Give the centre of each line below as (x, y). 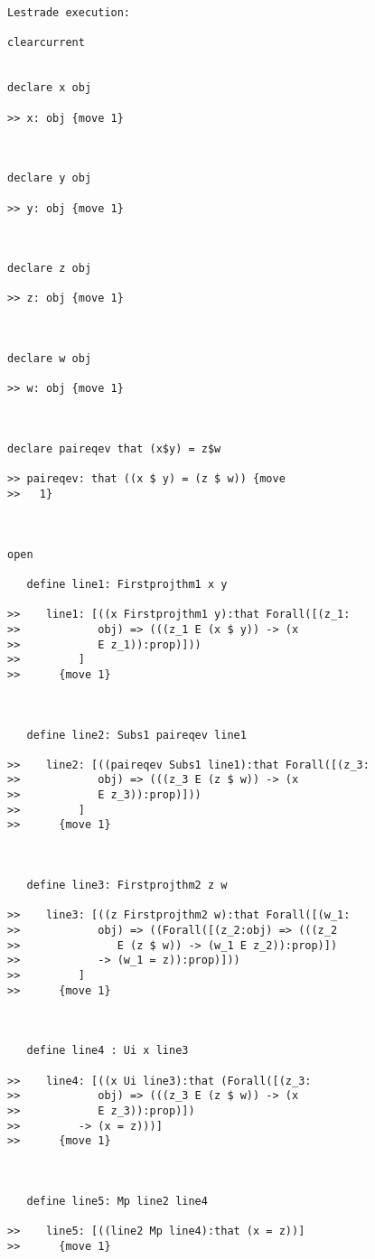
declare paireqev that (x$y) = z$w (114, 449)
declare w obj (50, 359)
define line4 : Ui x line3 (108, 1051)
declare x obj (50, 88)
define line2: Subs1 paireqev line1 (136, 735)
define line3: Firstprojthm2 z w (127, 886)
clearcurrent (46, 43)
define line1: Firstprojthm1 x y (127, 584)
